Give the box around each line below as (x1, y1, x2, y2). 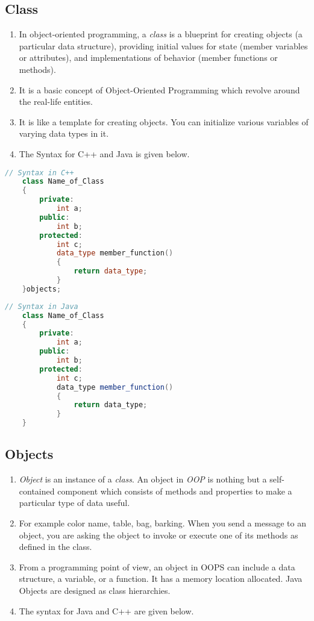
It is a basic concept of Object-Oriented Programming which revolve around (19, 83, 300, 96)
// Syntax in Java (5, 302, 78, 311)
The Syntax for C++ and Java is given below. (19, 147, 190, 160)
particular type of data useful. (19, 496, 130, 509)
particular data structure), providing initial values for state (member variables (19, 39, 308, 52)
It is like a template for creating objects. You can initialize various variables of (19, 115, 309, 128)
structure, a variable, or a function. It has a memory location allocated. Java (19, 572, 303, 585)
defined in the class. (19, 540, 92, 553)
